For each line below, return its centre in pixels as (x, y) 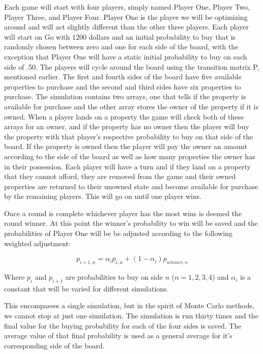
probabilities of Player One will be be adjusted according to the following (118, 233)
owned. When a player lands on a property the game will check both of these (124, 116)
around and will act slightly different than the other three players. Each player (126, 27)
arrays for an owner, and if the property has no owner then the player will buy (127, 126)
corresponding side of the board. (54, 345)
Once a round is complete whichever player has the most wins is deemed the (123, 213)
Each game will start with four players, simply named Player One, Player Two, (127, 7)
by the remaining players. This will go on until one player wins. (103, 196)
